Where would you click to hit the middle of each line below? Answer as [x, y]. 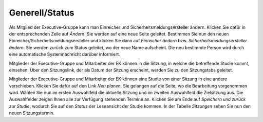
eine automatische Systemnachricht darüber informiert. [65, 54]
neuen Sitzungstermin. [32, 113]
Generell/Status [42, 13]
